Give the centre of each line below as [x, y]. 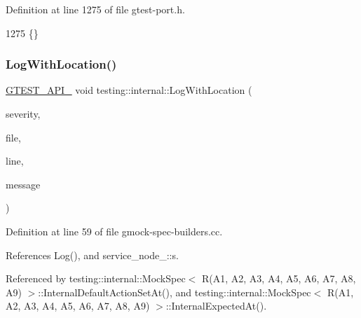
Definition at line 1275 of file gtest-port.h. [95, 9]
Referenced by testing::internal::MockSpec [96, 278]
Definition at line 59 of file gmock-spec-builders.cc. [114, 231]
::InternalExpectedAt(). [216, 306]
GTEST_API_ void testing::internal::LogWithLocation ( [129, 90]
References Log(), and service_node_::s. [92, 255]
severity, [23, 113]
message [23, 184]
